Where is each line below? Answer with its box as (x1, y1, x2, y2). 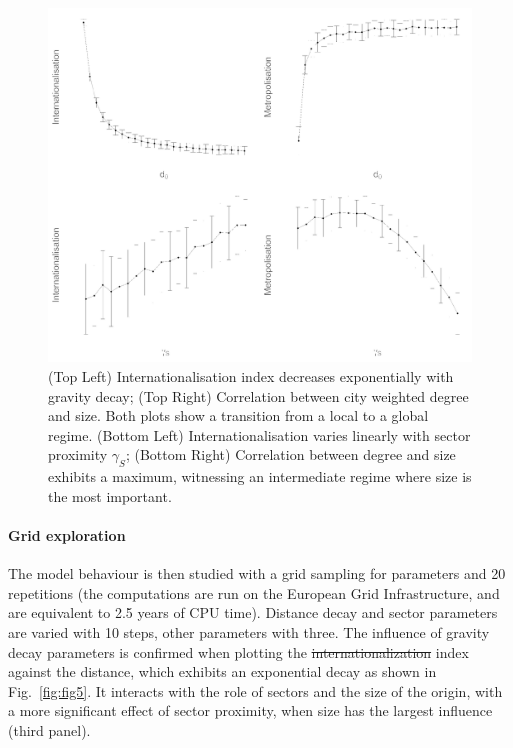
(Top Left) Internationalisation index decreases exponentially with (48, 366, 454, 387)
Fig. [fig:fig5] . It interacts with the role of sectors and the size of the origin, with (8, 680, 503, 701)
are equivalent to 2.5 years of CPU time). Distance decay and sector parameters (8, 602, 498, 623)
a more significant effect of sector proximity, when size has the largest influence (8, 700, 493, 721)
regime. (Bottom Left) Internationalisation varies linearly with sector (48, 424, 471, 445)
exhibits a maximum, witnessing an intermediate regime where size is (48, 466, 472, 487)
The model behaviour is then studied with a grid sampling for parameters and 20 (8, 563, 506, 584)
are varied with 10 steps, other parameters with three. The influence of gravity (8, 621, 490, 642)
